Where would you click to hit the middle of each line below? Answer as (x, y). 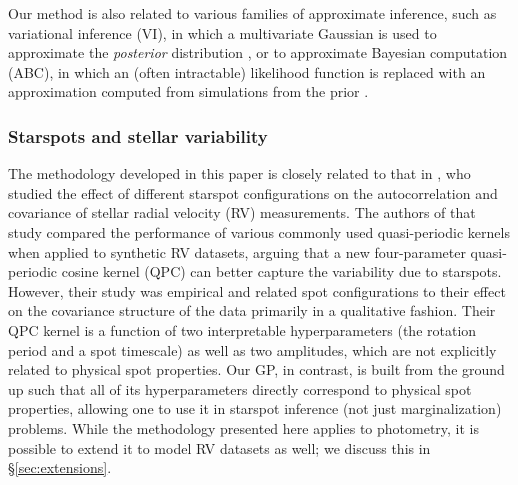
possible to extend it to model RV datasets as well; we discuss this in (219, 447)
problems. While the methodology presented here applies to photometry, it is (244, 427)
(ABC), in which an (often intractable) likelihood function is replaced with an (247, 71)
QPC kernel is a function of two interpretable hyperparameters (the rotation (242, 329)
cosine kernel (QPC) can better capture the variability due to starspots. (281, 271)
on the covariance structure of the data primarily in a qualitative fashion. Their (252, 310)
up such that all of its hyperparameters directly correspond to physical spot (240, 388)
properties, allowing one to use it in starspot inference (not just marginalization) (255, 408)
